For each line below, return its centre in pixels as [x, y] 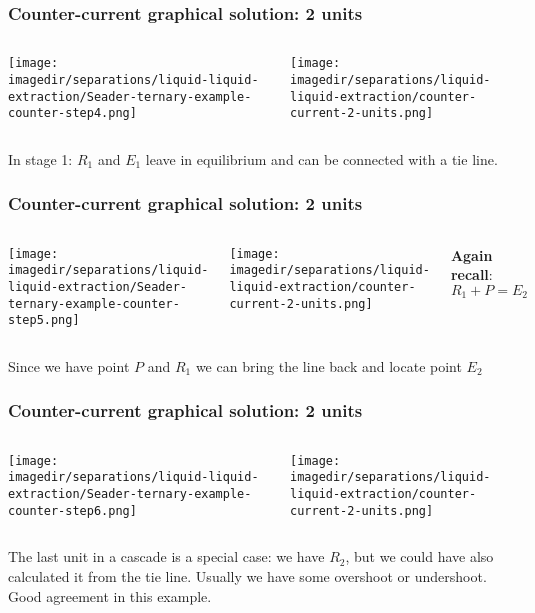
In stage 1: [40, 158]
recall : [471, 274]
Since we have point [69, 365]
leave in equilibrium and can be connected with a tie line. [321, 158]
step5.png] [44, 320]
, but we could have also [419, 556]
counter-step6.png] [72, 510]
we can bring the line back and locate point [328, 365]
